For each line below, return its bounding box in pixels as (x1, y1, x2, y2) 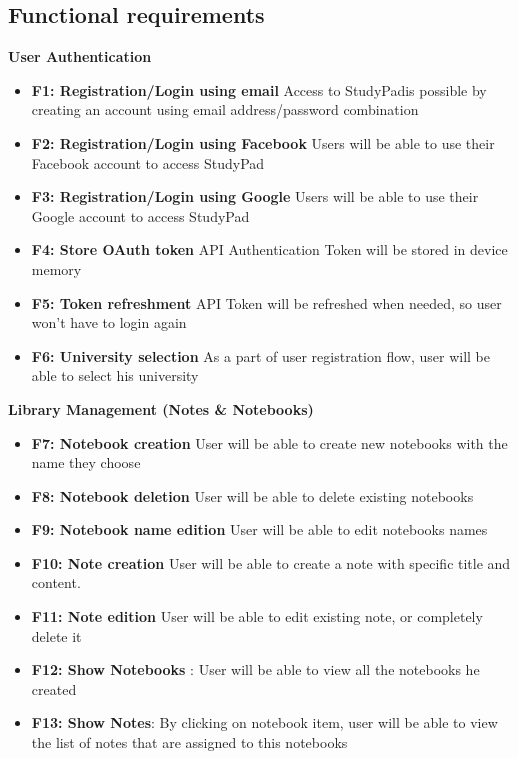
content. (31, 572, 81, 593)
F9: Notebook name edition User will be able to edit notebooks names (31, 519, 488, 540)
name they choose (31, 452, 141, 473)
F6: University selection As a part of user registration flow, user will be (31, 345, 491, 366)
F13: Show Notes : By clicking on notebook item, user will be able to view (31, 712, 498, 733)
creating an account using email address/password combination (31, 99, 419, 120)
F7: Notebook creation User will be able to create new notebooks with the (31, 432, 508, 453)
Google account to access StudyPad (31, 205, 250, 226)
